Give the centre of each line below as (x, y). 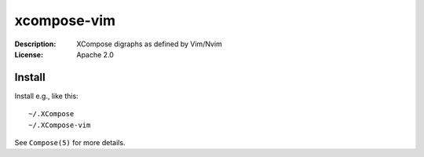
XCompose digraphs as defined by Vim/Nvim (150, 44)
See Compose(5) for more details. (70, 143)
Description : (35, 44)
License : (29, 54)
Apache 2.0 (95, 54)
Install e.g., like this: (46, 96)
